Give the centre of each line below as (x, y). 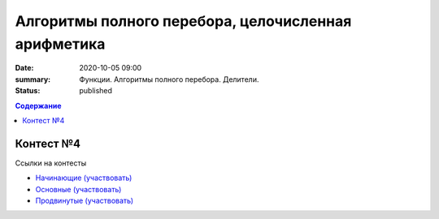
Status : (28, 91)
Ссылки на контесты (51, 163)
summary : (33, 79)
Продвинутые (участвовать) (85, 200)
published (96, 91)
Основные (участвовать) (78, 189)
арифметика (60, 44)
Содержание (38, 105)
